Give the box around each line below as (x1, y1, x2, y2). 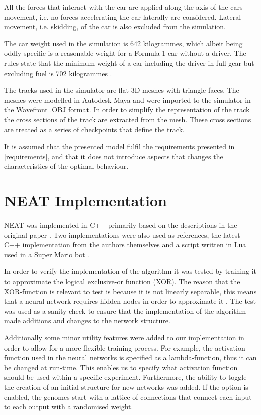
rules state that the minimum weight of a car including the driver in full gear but (4, 57, 254, 68)
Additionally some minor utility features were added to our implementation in (4, 332, 244, 342)
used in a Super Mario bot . (4, 249, 90, 259)
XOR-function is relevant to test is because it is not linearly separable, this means (4, 286, 257, 296)
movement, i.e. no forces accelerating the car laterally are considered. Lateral (4, 11, 241, 22)
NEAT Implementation (4, 190, 167, 211)
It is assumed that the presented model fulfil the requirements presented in (4, 141, 235, 152)
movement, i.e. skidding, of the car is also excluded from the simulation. (4, 21, 226, 32)
